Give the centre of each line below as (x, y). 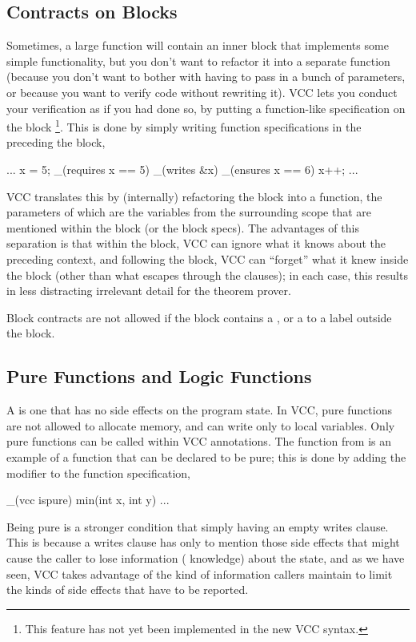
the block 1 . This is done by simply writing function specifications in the (184, 125)
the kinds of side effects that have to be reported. (128, 590)
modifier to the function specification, (98, 472)
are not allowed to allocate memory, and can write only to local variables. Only (201, 425)
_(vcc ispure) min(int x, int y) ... (88, 500)
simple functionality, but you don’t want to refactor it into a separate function (198, 61)
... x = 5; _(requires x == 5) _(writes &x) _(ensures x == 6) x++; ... (182, 170)
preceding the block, (56, 142)
